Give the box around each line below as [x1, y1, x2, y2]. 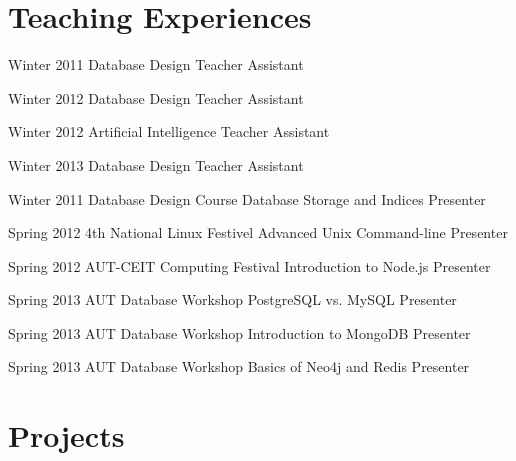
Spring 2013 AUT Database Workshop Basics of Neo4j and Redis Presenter [8, 356, 470, 377]
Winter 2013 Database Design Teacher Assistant [8, 154, 304, 175]
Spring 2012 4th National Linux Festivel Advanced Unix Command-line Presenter [8, 222, 508, 243]
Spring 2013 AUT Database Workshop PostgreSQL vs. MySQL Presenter [8, 289, 457, 310]
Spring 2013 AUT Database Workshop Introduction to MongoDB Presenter [8, 322, 471, 343]
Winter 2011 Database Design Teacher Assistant [8, 54, 304, 75]
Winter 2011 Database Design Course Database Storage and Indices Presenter [8, 188, 486, 209]
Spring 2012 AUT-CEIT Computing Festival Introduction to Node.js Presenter [8, 255, 491, 276]
